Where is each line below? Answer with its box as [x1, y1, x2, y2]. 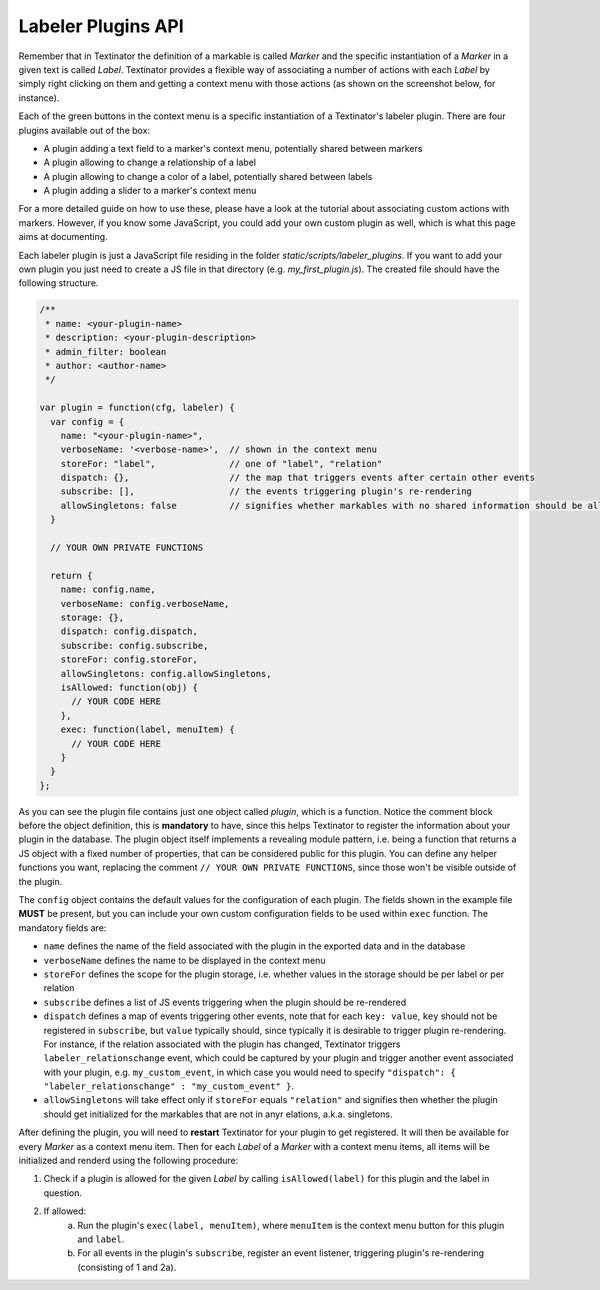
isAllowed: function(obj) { [60, 681, 199, 693]
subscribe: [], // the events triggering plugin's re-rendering [60, 486, 472, 497]
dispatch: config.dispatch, [60, 626, 199, 637]
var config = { [50, 416, 125, 427]
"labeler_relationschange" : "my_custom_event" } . [43, 1080, 295, 1092]
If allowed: [43, 1205, 87, 1217]
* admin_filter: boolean [45, 346, 167, 357]
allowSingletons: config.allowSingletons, [60, 668, 272, 679]
